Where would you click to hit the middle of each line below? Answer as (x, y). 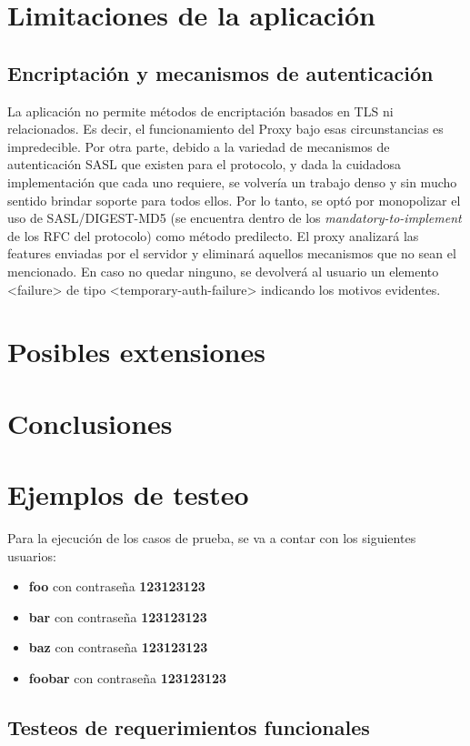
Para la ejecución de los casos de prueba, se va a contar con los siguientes (212, 537)
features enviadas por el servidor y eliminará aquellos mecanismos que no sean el (232, 253)
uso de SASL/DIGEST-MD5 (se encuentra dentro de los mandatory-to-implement (235, 218)
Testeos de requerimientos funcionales (189, 726)
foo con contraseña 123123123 (117, 586)
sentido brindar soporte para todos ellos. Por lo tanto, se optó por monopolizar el (234, 200)
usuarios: (32, 555)
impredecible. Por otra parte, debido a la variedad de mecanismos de (199, 146)
